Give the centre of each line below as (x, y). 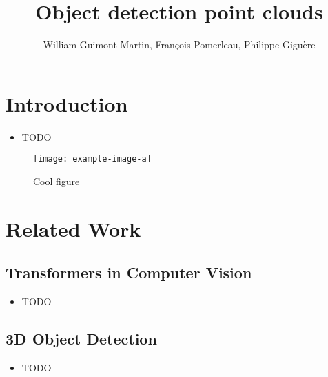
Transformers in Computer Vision (129, 272)
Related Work (73, 228)
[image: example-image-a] (92, 159)
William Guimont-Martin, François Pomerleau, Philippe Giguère (179, 45)
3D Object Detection (81, 339)
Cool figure (57, 181)
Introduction (67, 103)
